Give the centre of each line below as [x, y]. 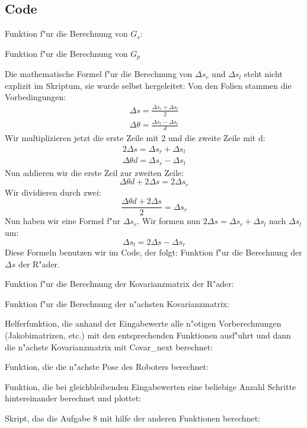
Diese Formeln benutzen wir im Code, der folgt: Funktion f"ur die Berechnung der [153, 252]
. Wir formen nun [169, 221]
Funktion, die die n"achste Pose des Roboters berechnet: [107, 367]
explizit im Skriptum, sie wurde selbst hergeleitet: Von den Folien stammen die [148, 85]
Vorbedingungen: [36, 97]
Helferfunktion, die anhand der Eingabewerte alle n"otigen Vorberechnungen [143, 323]
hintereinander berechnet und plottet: [73, 398]
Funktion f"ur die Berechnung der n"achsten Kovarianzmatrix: [117, 303]
